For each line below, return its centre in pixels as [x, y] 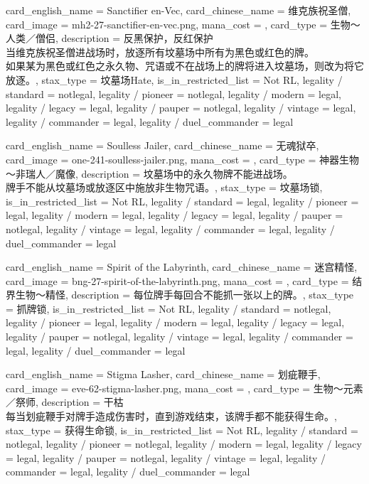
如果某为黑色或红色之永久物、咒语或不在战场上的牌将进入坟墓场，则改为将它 [185, 66]
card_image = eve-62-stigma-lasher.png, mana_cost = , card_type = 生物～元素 [184, 388]
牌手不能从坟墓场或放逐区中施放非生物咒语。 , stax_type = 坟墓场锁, [164, 187]
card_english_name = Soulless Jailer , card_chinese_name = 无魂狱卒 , [162, 145]
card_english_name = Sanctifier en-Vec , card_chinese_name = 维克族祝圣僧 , [178, 10]
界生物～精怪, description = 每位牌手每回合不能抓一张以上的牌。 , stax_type [180, 295]
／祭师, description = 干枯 [65, 402]
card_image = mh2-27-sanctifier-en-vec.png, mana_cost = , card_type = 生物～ [183, 24]
